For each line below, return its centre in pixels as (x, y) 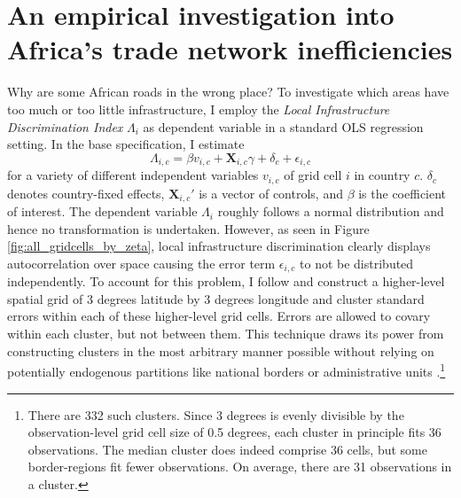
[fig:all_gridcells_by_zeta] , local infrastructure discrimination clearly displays (219, 246)
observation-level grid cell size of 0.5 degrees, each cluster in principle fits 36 (234, 432)
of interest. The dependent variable (102, 211)
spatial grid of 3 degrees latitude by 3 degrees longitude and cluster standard (216, 298)
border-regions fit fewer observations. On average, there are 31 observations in (240, 467)
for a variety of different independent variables (133, 175)
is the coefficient (402, 193)
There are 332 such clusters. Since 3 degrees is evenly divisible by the (216, 414)
